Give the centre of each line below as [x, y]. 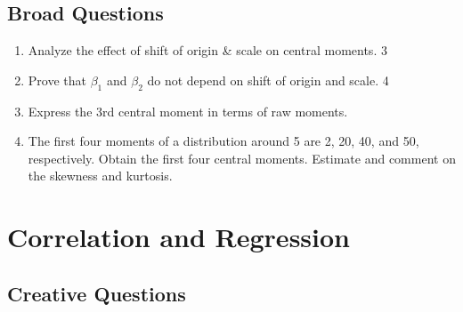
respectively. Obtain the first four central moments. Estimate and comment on [242, 158]
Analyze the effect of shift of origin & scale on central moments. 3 [207, 50]
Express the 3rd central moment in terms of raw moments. [188, 111]
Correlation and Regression [179, 237]
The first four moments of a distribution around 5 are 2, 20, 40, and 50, [223, 141]
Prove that [57, 80]
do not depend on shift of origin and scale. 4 [268, 80]
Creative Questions [97, 293]
